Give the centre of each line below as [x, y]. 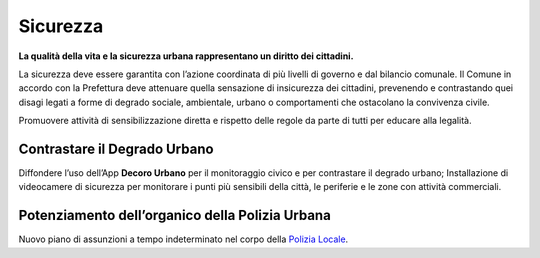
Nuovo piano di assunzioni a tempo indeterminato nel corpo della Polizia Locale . [183, 239]
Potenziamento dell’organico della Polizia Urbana [175, 215]
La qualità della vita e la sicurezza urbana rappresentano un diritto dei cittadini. [186, 56]
